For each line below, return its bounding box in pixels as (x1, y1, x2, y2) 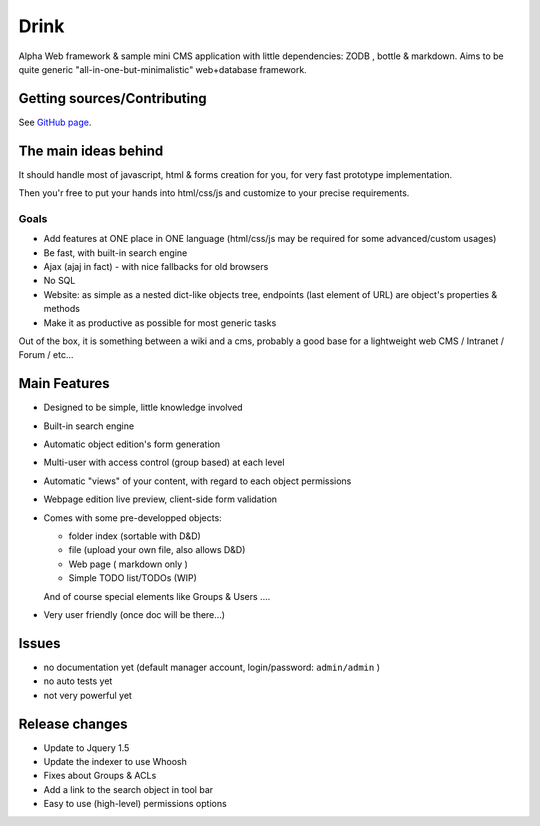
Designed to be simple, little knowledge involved (43, 401, 244, 414)
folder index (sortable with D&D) (68, 530, 202, 542)
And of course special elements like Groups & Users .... (43, 590, 271, 602)
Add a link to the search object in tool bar (43, 783, 214, 795)
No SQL (43, 275, 76, 287)
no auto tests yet (43, 675, 113, 687)
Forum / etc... (18, 349, 74, 361)
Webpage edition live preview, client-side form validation (43, 493, 278, 505)
